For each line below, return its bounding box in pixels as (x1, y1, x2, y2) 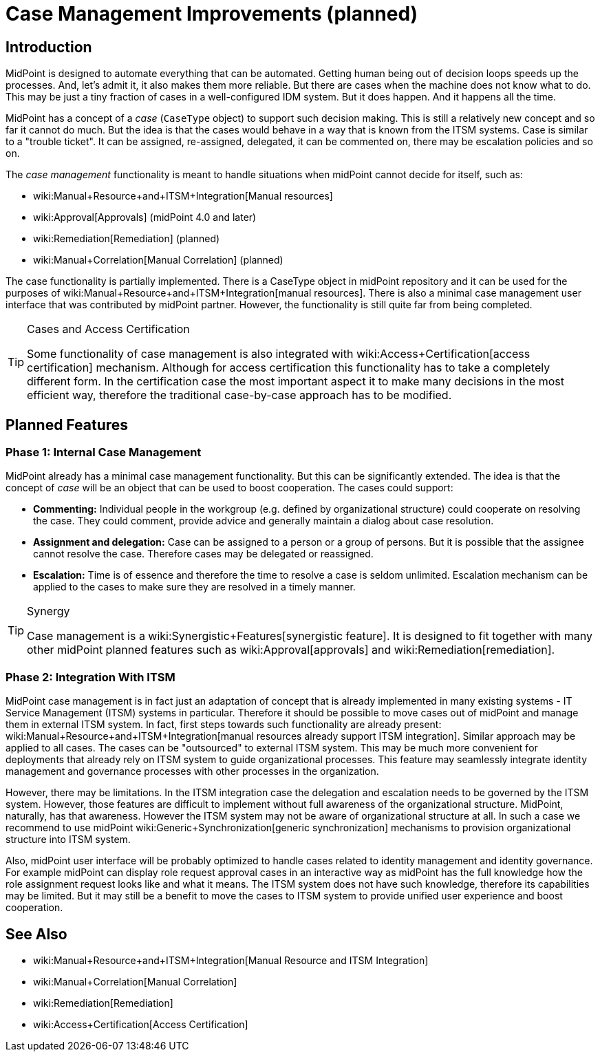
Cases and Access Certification (27, 322, 190, 337)
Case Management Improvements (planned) (6, 2, 418, 25)
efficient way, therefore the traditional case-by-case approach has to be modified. (27, 388, 452, 403)
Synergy (27, 604, 70, 619)
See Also (6, 925, 67, 943)
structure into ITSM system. (6, 833, 131, 846)
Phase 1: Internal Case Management (6, 445, 202, 460)
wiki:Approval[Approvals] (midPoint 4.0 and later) (33, 211, 257, 224)
